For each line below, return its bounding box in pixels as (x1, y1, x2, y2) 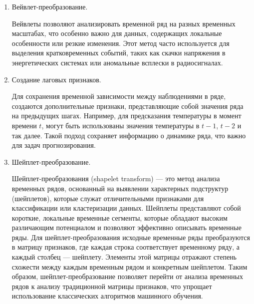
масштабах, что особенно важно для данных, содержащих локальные (11, 28, 222, 38)
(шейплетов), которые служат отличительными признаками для (11, 193, 204, 203)
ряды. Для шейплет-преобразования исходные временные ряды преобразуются (11, 232, 250, 242)
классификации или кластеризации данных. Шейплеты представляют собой (11, 203, 241, 213)
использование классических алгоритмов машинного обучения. (11, 291, 203, 301)
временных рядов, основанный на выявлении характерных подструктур (11, 183, 229, 193)
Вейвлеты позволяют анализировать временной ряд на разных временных (11, 18, 236, 28)
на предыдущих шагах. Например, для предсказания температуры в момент (11, 110, 242, 121)
